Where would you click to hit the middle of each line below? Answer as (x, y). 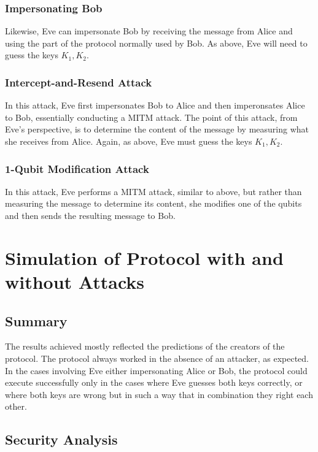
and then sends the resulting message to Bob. (90, 215)
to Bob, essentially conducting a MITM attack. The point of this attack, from (151, 117)
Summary (36, 320)
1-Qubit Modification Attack (77, 168)
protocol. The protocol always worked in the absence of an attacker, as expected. (157, 358)
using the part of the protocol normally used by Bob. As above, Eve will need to (156, 43)
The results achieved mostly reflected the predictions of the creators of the (145, 346)
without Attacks (75, 281)
